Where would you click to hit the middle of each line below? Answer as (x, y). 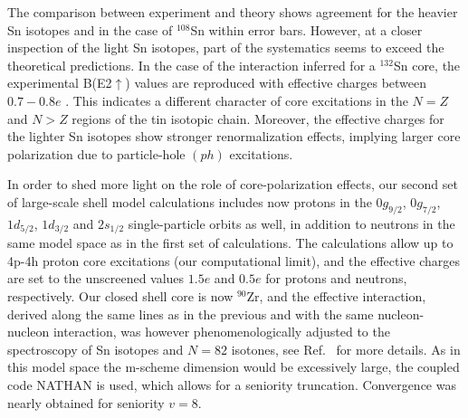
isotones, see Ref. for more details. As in (346, 349)
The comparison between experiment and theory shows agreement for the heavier (233, 12)
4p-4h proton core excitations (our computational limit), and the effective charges (234, 260)
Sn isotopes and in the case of (90, 29)
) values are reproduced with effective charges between (276, 83)
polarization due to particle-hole (96, 153)
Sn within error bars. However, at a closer (306, 29)
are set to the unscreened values (96, 278)
